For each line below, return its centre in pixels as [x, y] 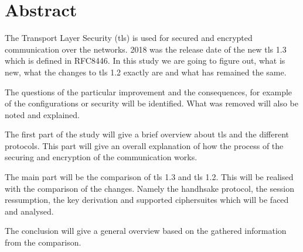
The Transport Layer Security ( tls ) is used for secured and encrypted [129, 38]
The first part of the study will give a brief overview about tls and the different [147, 134]
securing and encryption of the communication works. [101, 157]
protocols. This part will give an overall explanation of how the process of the [144, 145]
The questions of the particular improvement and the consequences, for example [149, 92]
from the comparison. [43, 242]
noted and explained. [42, 114]
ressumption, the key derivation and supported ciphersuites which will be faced [147, 200]
